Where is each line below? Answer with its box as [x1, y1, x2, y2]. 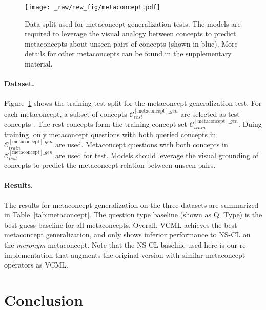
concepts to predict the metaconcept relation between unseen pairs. [4, 160, 216, 170]
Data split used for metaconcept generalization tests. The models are [25, 18, 241, 29]
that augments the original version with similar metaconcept [55, 249, 245, 260]
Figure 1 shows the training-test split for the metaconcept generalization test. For [4, 98, 262, 108]
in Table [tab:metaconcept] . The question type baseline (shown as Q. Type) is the [4, 209, 262, 220]
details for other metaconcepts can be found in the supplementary [25, 48, 232, 59]
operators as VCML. [4, 259, 68, 270]
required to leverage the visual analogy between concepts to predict [25, 28, 236, 39]
